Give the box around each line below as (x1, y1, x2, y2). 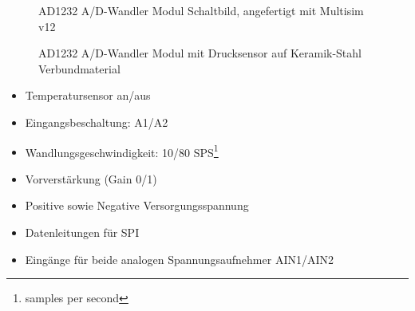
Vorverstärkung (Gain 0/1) (25, 170, 157, 187)
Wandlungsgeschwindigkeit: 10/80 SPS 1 (25, 141, 219, 160)
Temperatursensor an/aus (25, 87, 151, 104)
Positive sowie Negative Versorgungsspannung (25, 197, 249, 214)
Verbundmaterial (38, 60, 121, 77)
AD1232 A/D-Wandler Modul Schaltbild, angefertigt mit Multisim (38, 2, 364, 18)
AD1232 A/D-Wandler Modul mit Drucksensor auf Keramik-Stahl (38, 45, 362, 61)
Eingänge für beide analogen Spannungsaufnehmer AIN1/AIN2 (25, 250, 334, 267)
